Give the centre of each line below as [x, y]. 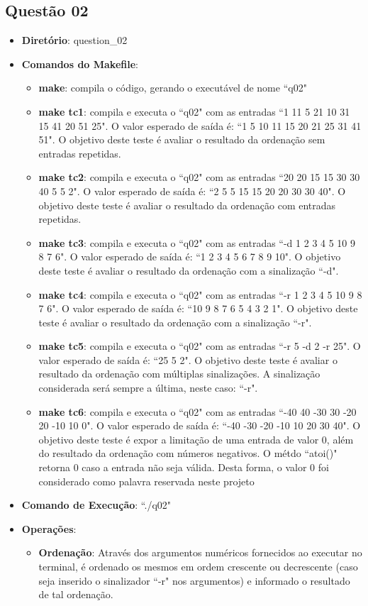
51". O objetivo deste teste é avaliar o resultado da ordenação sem [182, 139]
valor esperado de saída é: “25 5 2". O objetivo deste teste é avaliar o [188, 359]
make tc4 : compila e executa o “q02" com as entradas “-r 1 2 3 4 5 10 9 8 [200, 294]
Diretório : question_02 [74, 40]
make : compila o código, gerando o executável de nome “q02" [173, 88]
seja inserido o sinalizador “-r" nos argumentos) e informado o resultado [194, 580]
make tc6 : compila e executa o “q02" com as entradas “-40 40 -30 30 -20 [197, 411]
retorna [55, 467]
